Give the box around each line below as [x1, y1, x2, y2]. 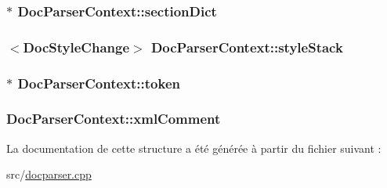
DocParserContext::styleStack [150, 37, 343, 56]
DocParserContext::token [17, 73, 180, 92]
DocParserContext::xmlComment [6, 109, 221, 128]
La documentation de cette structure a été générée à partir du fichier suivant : [6, 139, 382, 156]
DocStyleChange [23, 37, 130, 56]
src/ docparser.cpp [6, 166, 92, 183]
